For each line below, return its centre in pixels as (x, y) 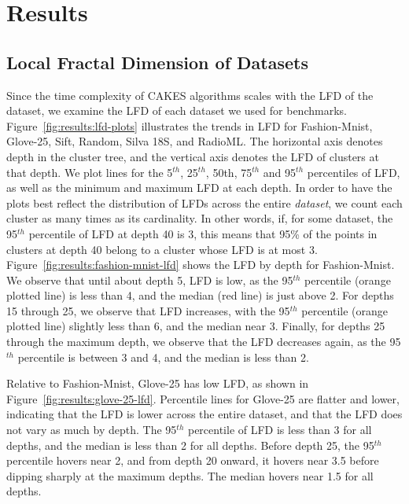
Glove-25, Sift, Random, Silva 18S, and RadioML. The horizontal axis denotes (195, 141)
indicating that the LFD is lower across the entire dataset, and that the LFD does (204, 414)
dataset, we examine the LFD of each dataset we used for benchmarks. (177, 110)
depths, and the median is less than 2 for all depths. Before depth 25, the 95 (190, 445)
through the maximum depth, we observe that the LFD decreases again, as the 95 (204, 342)
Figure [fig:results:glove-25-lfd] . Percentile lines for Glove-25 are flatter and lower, (203, 398)
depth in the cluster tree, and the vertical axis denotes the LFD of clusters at (193, 156)
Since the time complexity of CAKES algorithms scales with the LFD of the (190, 95)
